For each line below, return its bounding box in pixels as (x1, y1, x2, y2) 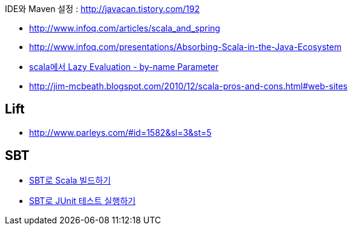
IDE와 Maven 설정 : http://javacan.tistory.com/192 (5, 4, 200, 14)
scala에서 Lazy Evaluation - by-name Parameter (29, 62, 219, 72)
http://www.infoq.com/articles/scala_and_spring (29, 23, 220, 33)
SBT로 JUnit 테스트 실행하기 (29, 195, 136, 206)
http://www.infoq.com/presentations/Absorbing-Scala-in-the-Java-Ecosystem (29, 42, 341, 52)
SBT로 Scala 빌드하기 (29, 174, 111, 185)
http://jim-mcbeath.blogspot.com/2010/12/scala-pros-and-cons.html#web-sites (29, 81, 348, 91)
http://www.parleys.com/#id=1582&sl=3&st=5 (29, 127, 212, 138)
